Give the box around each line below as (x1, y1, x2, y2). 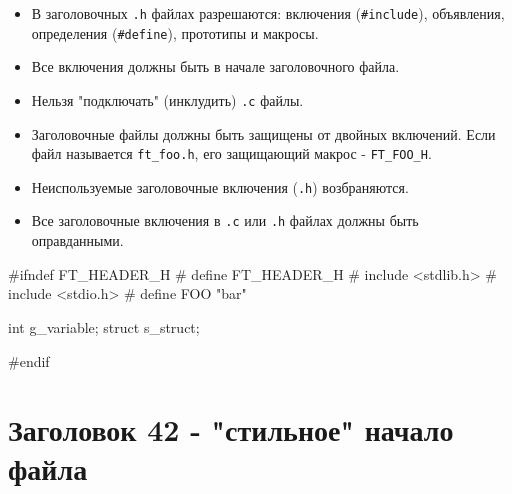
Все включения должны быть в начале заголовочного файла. (31, 56, 400, 77)
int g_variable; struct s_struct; (8, 316, 200, 337)
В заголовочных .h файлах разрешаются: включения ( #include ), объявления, (31, 3, 505, 23)
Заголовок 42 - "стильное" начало (8, 409, 454, 450)
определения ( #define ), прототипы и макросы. (31, 22, 319, 43)
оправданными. (31, 230, 124, 251)
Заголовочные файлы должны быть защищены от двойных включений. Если (31, 123, 496, 144)
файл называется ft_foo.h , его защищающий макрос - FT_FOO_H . (31, 143, 432, 164)
